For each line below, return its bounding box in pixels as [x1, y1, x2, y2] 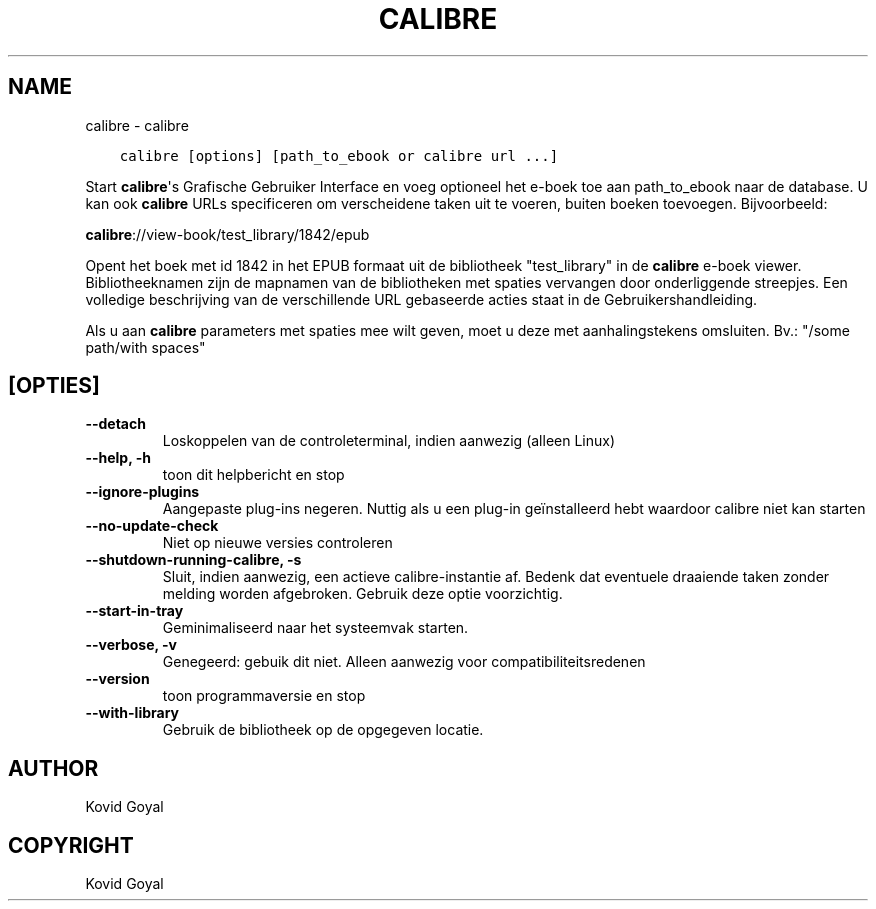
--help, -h [85, 449, 151, 467]
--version [85, 670, 150, 688]
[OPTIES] [8, 373, 101, 399]
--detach [85, 415, 146, 433]
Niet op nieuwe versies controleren [162, 534, 393, 552]
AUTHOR [8, 755, 99, 781]
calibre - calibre [85, 116, 189, 134]
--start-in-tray [85, 602, 184, 620]
